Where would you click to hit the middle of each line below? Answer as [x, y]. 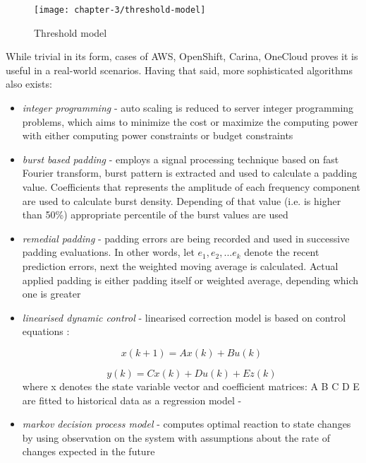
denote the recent [282, 252]
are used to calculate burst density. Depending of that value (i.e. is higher [182, 200]
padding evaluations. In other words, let [108, 252]
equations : [46, 331]
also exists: [29, 84]
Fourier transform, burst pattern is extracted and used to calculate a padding [190, 173]
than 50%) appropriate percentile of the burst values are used [155, 215]
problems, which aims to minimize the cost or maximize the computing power [190, 121]
